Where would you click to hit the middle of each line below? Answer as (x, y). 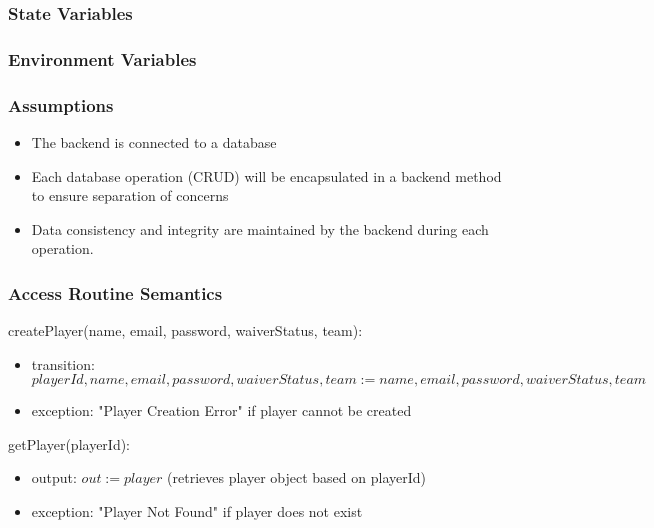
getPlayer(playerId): (69, 443)
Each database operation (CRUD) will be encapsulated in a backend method (266, 175)
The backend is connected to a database (154, 141)
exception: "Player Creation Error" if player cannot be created (221, 410)
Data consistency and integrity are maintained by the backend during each (260, 228)
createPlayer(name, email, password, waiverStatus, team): (185, 330)
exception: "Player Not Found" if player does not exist (197, 511)
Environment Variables (102, 58)
